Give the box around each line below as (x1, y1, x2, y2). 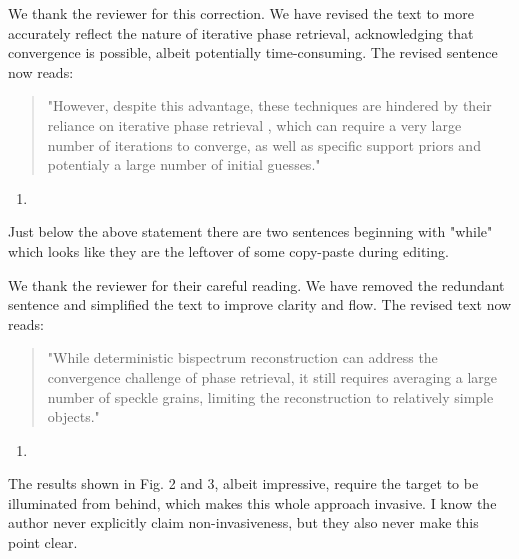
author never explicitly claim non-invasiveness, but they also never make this (8, 512, 479, 533)
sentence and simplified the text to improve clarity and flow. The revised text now (8, 294, 512, 315)
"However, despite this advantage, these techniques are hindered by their (47, 95, 492, 116)
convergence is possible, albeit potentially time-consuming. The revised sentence (8, 42, 498, 63)
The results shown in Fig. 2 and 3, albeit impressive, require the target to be (8, 473, 479, 494)
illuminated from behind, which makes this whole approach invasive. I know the (8, 492, 497, 513)
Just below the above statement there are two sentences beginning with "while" (8, 221, 493, 242)
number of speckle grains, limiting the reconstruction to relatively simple (47, 386, 494, 407)
